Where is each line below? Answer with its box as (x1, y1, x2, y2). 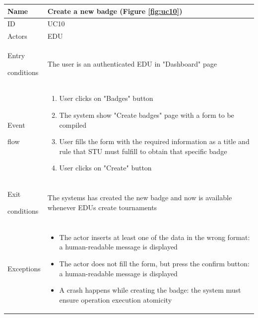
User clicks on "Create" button (59, 162, 152, 173)
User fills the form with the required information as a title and (59, 136, 250, 147)
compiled (59, 119, 87, 130)
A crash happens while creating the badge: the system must (59, 285, 241, 295)
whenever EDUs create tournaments (47, 202, 157, 212)
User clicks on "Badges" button (59, 93, 153, 103)
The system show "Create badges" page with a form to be (59, 110, 234, 120)
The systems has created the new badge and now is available (47, 192, 232, 203)
